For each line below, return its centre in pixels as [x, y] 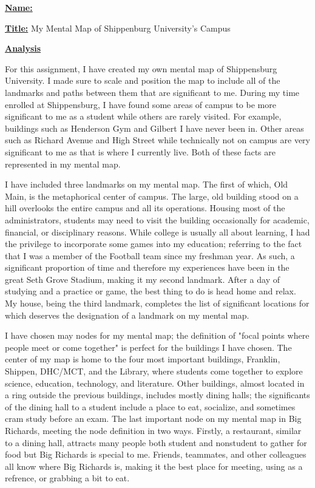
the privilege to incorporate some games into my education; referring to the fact [154, 244]
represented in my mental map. [63, 164]
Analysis [23, 48]
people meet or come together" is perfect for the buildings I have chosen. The [148, 347]
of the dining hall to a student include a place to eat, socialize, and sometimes [150, 406]
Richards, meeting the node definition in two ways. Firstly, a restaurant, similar [153, 430]
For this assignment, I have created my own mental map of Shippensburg [141, 68]
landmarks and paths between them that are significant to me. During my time [152, 92]
